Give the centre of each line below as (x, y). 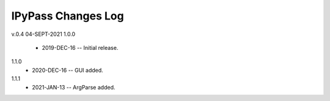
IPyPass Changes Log (68, 16)
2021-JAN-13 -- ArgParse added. (74, 87)
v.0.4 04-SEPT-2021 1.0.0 (43, 34)
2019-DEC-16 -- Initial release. (80, 47)
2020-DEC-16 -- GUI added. (68, 70)
